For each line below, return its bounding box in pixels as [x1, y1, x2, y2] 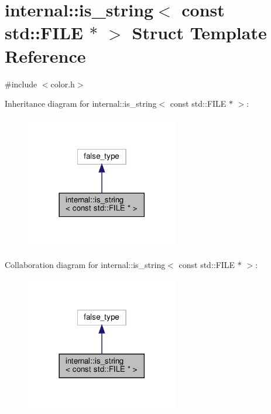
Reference [5, 43, 86, 67]
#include [5, 77, 37, 90]
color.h [50, 77, 75, 90]
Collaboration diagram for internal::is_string [5, 258, 166, 270]
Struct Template [132, 21, 267, 45]
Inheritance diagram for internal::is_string [5, 97, 157, 110]
